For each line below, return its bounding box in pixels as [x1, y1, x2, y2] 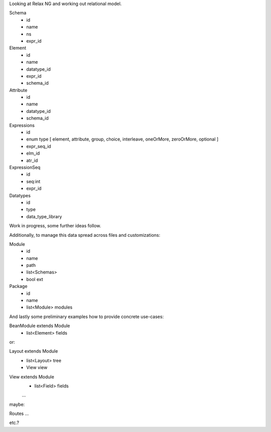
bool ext [26, 276, 44, 282]
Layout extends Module [9, 348, 58, 354]
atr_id [26, 157, 38, 163]
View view [26, 364, 48, 371]
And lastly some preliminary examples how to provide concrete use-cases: [9, 314, 164, 320]
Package [9, 283, 28, 290]
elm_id [26, 151, 40, 157]
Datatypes [9, 192, 31, 198]
